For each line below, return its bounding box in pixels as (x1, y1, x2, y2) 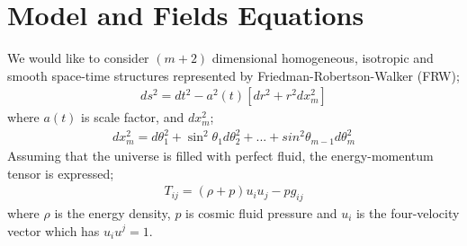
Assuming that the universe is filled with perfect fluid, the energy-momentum (7, 145, 434, 164)
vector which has (7, 221, 100, 240)
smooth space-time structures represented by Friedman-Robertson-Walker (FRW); (7, 66, 460, 84)
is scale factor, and (81, 108, 184, 127)
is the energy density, (54, 203, 171, 222)
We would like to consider (7, 48, 149, 67)
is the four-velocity (355, 203, 460, 222)
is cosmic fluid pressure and (185, 203, 337, 222)
